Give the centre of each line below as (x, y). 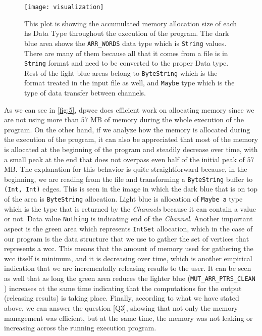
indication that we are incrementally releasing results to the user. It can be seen (128, 268)
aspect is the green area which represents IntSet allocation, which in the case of (128, 229)
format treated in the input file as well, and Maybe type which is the (129, 83)
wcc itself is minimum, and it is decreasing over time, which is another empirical (128, 258)
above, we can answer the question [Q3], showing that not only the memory (121, 307)
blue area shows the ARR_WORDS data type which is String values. (125, 43)
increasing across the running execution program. (80, 328)
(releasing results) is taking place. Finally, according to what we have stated (122, 298)
